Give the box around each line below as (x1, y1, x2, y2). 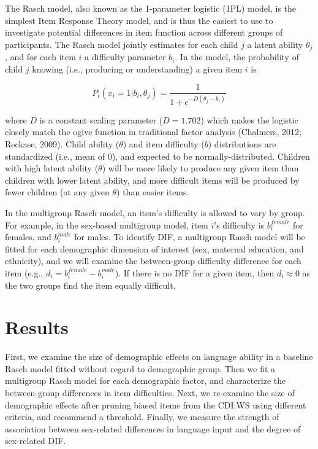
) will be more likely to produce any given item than (102, 162, 299, 174)
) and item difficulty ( (123, 138, 205, 150)
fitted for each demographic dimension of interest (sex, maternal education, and (5, 242, 304, 255)
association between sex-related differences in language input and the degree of (5, 422, 301, 435)
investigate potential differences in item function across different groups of (5, 26, 283, 39)
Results (5, 314, 69, 340)
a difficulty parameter (85, 50, 166, 63)
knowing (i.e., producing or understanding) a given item (32, 62, 243, 75)
